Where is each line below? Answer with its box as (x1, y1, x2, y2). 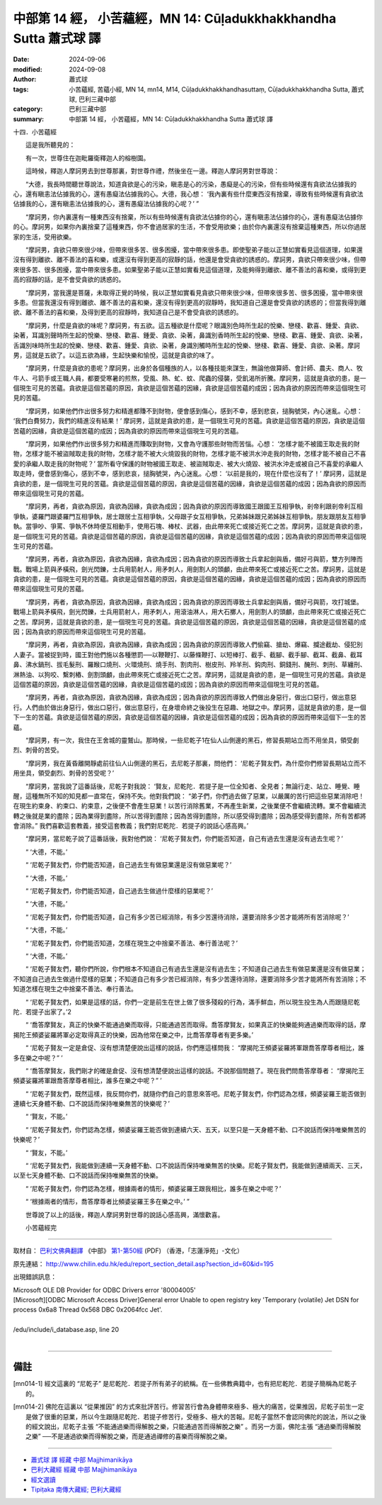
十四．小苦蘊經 (13, 128, 57, 136)
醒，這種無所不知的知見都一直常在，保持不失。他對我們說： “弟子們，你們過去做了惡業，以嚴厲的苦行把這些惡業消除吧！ (13, 791, 365, 800)
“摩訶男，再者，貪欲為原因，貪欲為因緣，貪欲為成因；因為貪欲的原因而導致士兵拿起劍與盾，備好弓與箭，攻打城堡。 (25, 598, 364, 606)
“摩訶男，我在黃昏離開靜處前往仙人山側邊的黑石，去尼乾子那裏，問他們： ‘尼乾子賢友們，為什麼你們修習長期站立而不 (25, 759, 366, 767)
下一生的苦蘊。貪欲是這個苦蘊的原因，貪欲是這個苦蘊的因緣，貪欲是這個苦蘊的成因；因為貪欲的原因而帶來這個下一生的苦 (13, 713, 366, 722)
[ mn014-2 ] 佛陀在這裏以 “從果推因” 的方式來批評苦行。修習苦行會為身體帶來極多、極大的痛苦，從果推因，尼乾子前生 (13, 1402, 352, 1411)
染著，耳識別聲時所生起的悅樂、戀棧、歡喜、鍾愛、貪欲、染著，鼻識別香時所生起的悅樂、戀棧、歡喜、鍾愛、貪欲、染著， (13, 331, 366, 340)
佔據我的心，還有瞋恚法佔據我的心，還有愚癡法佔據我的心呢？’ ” (13, 199, 199, 208)
